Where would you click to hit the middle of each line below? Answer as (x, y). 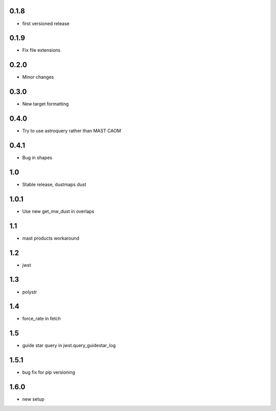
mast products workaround (51, 238)
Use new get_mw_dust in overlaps (58, 211)
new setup (33, 399)
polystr (30, 292)
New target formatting (45, 104)
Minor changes (38, 77)
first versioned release (46, 24)
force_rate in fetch (42, 319)
